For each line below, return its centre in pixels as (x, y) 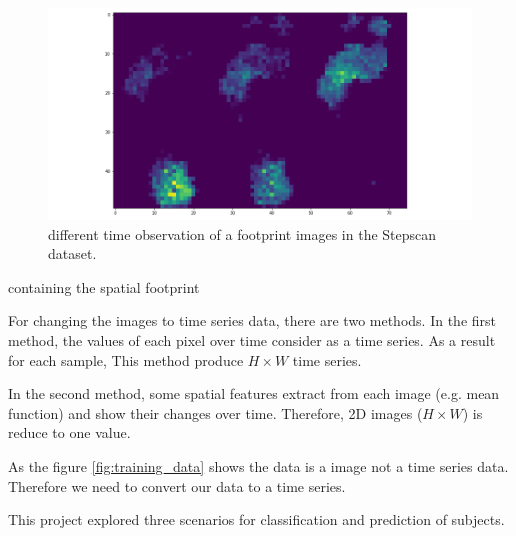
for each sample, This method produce (126, 359)
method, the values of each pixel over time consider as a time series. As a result (252, 339)
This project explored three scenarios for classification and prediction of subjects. (256, 519)
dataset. (72, 253)
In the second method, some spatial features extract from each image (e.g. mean (254, 393)
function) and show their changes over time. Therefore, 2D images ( (215, 412)
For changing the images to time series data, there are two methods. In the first (252, 320)
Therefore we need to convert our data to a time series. (177, 485)
